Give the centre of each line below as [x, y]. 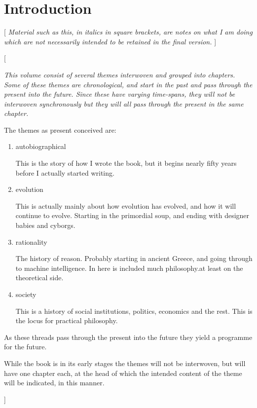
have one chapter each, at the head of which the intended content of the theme [123, 373]
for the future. [25, 347]
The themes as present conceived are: [60, 130]
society [26, 294]
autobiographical [41, 146]
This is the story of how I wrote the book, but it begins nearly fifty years [126, 163]
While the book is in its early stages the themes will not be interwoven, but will [125, 363]
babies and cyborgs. [45, 225]
